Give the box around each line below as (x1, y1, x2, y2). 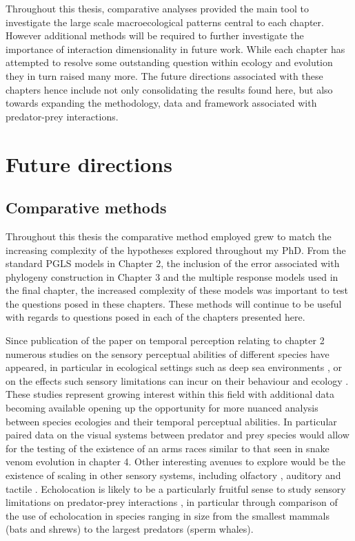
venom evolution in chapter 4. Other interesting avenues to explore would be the (6, 454, 346, 469)
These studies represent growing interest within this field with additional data (6, 387, 335, 401)
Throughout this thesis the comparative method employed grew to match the (6, 229, 332, 243)
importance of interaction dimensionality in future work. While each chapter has (6, 41, 345, 56)
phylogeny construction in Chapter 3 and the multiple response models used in (6, 269, 338, 284)
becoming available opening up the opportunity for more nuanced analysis (6, 401, 318, 415)
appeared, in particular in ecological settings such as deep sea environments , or (6, 360, 342, 374)
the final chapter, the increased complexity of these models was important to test (6, 283, 349, 297)
